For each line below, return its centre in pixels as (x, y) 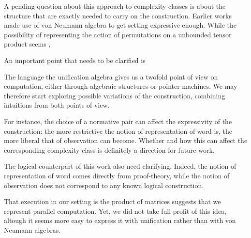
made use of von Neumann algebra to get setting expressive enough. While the (120, 25)
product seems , (27, 44)
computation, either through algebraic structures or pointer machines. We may (121, 86)
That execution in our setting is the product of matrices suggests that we (112, 201)
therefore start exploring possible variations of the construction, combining (115, 95)
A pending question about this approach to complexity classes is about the (115, 6)
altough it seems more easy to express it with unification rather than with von (120, 220)
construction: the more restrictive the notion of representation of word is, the (118, 131)
